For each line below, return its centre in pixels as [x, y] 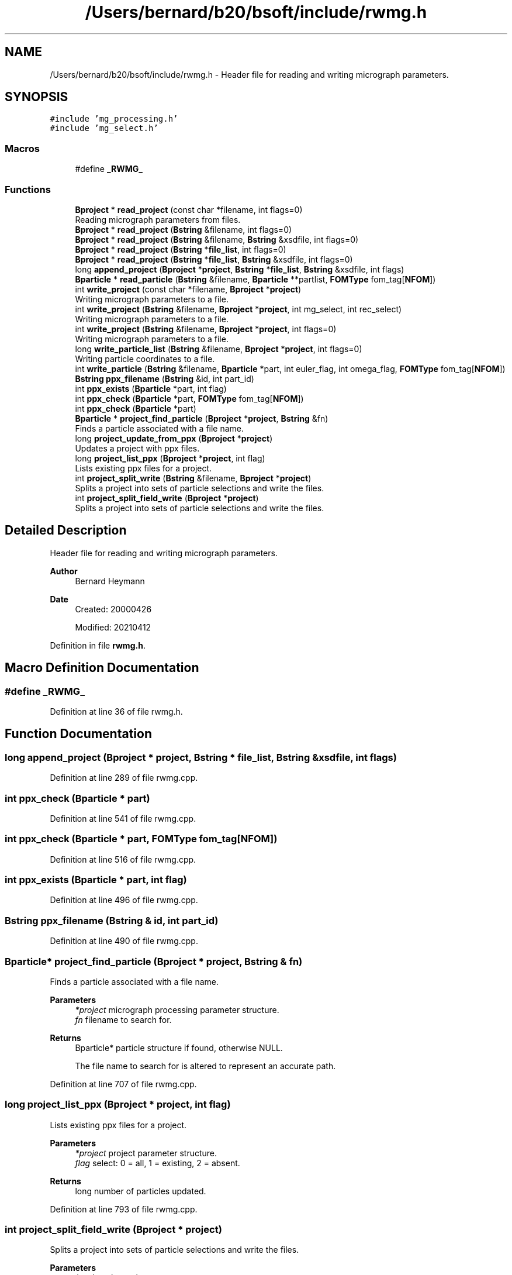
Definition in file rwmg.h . [98, 645]
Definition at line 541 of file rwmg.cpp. [123, 818]
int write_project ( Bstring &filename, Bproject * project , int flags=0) [206, 329]
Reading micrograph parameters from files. [158, 219]
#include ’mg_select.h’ [104, 128]
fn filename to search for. [123, 1019]
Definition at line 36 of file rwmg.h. [116, 711]
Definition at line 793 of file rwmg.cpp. [124, 1209]
